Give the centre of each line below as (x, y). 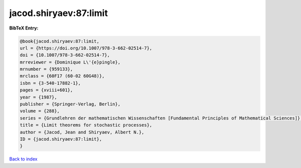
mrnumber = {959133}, (46, 69)
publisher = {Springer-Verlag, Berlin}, (70, 104)
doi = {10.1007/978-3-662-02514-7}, (65, 55)
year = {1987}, (38, 97)
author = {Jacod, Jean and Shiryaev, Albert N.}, (82, 132)
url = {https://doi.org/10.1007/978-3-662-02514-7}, (86, 48)
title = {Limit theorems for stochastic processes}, (86, 125)
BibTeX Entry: (24, 28)
